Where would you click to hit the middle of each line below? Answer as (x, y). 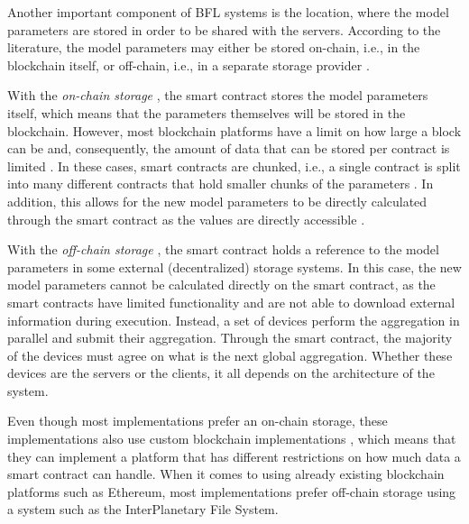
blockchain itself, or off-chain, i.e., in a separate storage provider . (189, 64)
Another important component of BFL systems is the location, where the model (228, 12)
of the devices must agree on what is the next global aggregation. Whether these (230, 355)
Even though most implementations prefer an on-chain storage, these (198, 421)
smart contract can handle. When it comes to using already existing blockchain (226, 474)
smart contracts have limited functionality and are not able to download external (231, 302)
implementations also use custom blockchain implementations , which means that (232, 439)
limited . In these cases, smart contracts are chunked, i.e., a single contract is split (234, 165)
